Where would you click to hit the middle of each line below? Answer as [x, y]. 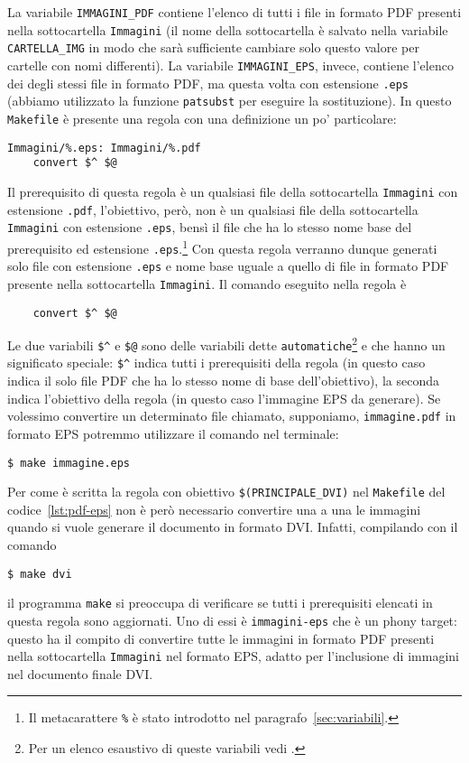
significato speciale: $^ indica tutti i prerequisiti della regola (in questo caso [216, 363]
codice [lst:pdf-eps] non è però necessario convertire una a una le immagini [214, 509]
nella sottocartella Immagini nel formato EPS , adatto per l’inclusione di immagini [233, 656]
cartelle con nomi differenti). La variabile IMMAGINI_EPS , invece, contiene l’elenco [230, 65]
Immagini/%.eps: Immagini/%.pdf [104, 148]
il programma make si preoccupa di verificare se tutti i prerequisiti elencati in [220, 603]
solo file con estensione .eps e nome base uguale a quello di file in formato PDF [228, 266]
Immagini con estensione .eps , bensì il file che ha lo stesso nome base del [210, 227]
